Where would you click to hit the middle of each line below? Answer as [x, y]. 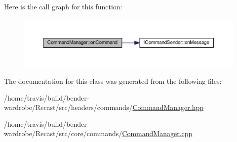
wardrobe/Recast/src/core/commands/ [63, 133]
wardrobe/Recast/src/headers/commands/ [68, 107]
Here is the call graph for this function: [63, 6]
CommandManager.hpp [168, 107]
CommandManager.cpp [157, 133]
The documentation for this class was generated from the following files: [113, 81]
